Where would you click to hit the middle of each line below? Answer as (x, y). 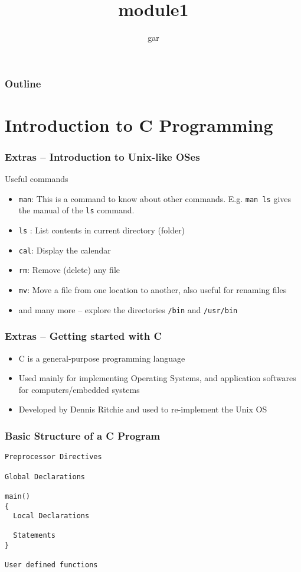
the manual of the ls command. (76, 210)
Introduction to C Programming (139, 124)
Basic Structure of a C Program (83, 435)
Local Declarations (51, 516)
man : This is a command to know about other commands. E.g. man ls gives (155, 198)
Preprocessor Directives (53, 457)
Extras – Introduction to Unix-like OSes (102, 156)
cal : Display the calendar (65, 250)
